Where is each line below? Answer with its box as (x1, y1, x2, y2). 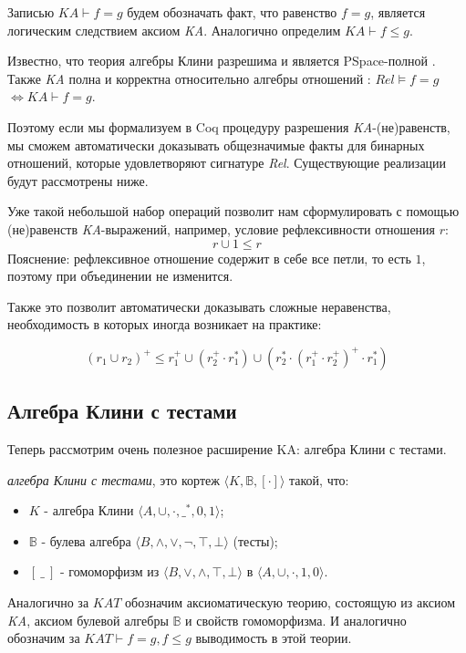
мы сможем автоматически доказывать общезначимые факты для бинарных (7, 135, 425, 154)
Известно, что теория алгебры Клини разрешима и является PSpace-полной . (7, 51, 436, 70)
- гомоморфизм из (59, 562, 160, 581)
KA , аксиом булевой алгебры (7, 610, 169, 629)
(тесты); (233, 531, 278, 550)
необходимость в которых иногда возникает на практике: (7, 315, 322, 334)
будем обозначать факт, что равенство (127, 3, 337, 21)
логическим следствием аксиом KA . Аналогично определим (7, 20, 341, 39)
